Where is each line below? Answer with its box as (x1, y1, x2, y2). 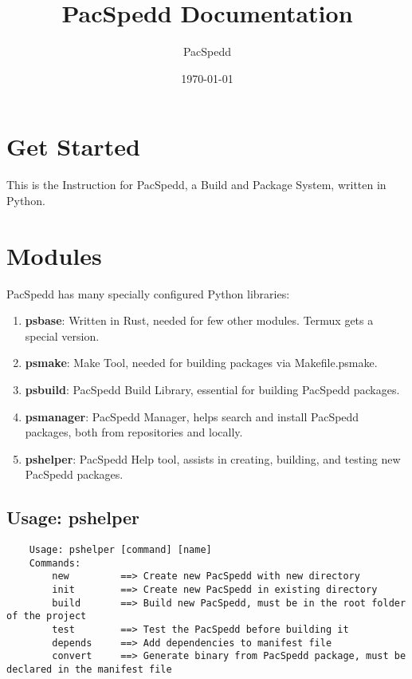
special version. (25, 327, 100, 344)
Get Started (6, 130, 140, 163)
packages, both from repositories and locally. (25, 424, 243, 440)
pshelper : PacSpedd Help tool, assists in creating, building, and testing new (25, 450, 401, 467)
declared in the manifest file (6, 664, 172, 676)
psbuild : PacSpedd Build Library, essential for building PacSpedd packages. (25, 381, 400, 397)
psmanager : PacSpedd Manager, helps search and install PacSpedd (25, 408, 359, 424)
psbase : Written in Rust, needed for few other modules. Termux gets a (25, 312, 374, 329)
